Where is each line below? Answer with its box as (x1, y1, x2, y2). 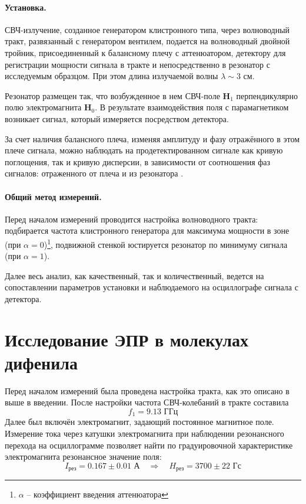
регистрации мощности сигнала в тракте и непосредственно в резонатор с (5, 58, 270, 70)
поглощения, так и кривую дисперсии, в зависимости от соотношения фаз (5, 155, 271, 168)
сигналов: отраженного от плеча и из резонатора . (5, 167, 184, 179)
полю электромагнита (5, 101, 82, 113)
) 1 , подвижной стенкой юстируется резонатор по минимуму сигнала (44, 236, 288, 250)
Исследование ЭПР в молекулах (5, 327, 249, 351)
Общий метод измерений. (5, 190, 102, 202)
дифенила (5, 350, 78, 374)
